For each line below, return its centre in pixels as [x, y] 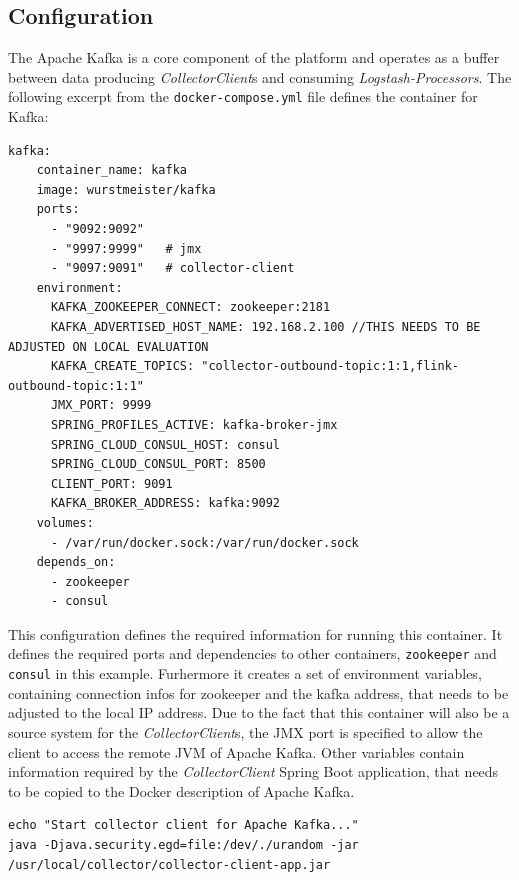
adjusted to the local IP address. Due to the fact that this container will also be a [259, 712]
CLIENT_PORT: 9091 [111, 483]
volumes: [65, 522]
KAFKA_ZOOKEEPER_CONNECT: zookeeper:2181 [190, 307]
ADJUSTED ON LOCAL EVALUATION [108, 346]
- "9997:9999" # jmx [126, 248]
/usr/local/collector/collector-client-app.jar [169, 864]
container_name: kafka [111, 170]
